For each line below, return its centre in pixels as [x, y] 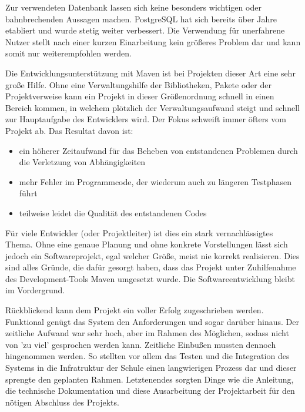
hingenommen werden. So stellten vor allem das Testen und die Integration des [148, 356]
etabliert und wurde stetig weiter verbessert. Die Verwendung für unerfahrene [145, 30]
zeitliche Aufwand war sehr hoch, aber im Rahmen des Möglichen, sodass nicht [147, 333]
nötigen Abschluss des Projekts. [62, 402]
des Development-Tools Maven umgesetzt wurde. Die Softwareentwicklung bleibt [150, 278]
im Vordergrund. [35, 290]
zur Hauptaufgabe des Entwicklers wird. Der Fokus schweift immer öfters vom [146, 119]
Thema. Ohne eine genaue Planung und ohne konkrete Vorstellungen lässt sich [147, 244]
